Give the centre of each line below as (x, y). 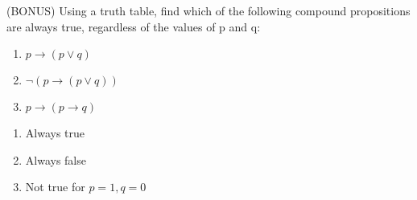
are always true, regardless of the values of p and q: (134, 26)
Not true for (55, 187)
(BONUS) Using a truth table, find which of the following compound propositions (208, 10)
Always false (56, 159)
